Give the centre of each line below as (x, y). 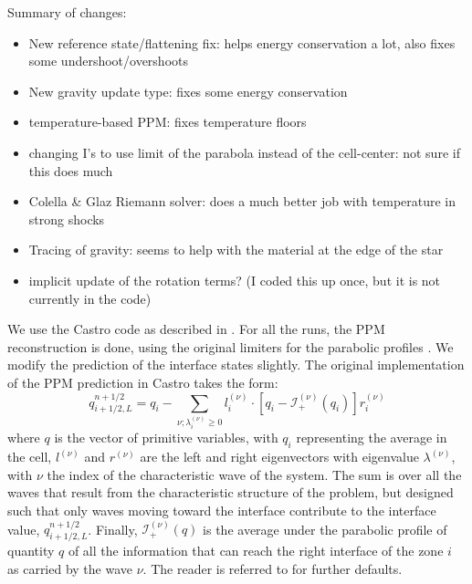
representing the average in (372, 438)
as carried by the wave (70, 568)
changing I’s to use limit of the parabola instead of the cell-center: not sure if (244, 152)
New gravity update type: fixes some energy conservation (188, 91)
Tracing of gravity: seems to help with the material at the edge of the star (236, 250)
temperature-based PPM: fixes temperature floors (168, 122)
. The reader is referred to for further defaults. (273, 568)
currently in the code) (90, 298)
